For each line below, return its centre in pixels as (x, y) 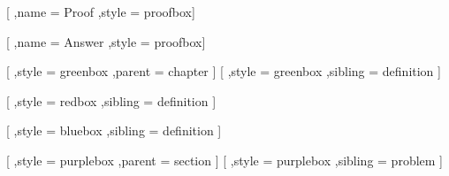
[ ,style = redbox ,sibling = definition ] (111, 100)
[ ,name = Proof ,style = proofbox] (101, 11)
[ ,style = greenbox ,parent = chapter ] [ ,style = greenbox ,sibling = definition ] (224, 71)
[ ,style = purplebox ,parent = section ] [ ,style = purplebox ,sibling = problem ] (225, 160)
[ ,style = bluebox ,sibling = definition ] (114, 130)
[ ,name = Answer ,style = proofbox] (106, 41)
